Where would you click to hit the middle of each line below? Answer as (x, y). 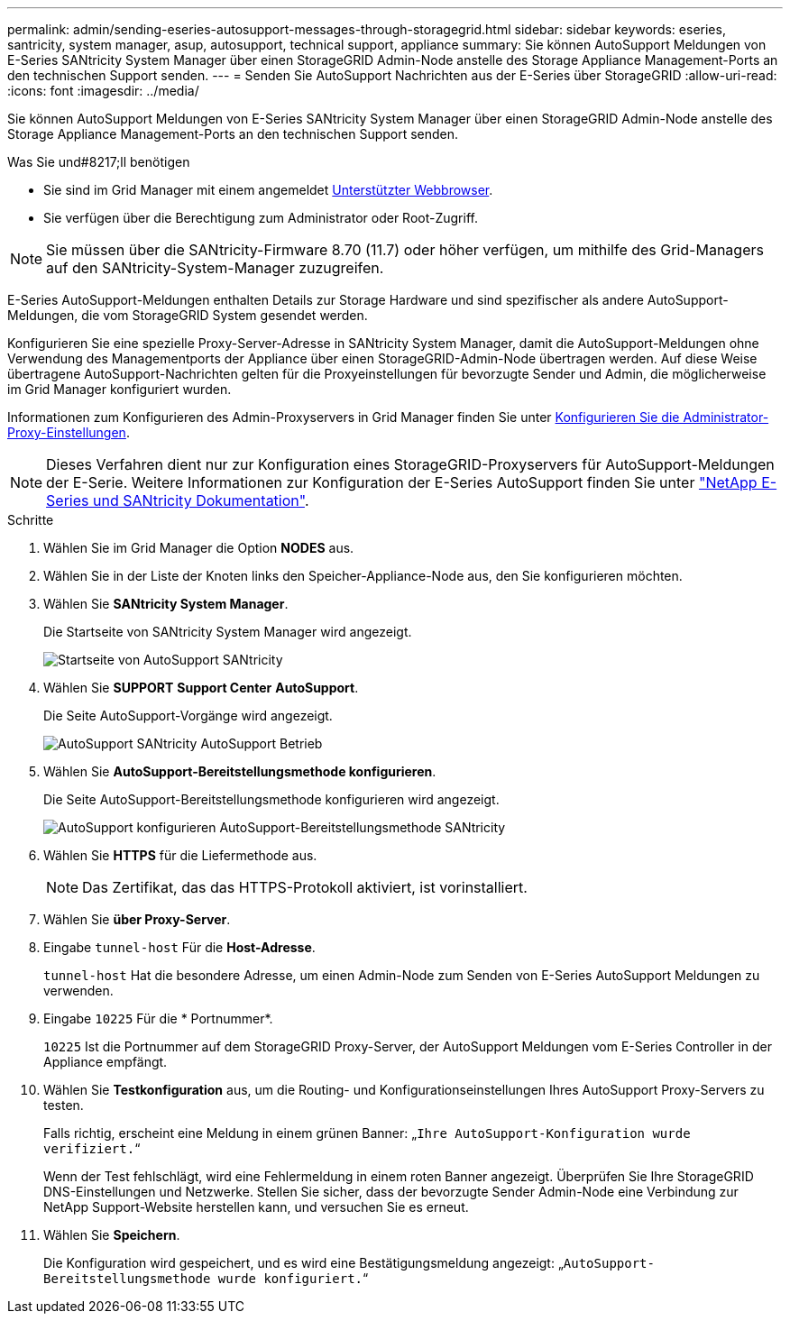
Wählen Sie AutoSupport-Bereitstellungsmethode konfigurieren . (240, 771)
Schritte (31, 520)
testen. (64, 1105)
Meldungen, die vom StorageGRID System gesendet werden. (188, 315)
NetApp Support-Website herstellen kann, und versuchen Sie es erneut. (256, 1207)
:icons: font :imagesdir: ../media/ (103, 91)
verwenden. (78, 991)
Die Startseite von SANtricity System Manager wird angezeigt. (228, 632)
